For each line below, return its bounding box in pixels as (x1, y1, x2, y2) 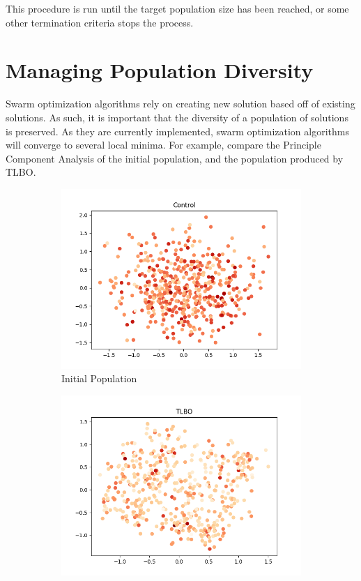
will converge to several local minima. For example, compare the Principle (6, 137, 321, 152)
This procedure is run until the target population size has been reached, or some (6, 1, 349, 15)
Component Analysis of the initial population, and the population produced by (6, 151, 344, 165)
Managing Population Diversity (6, 56, 314, 84)
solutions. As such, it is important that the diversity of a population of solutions (6, 110, 348, 124)
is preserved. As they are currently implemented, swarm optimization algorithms (6, 123, 349, 138)
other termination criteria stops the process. (6, 15, 194, 29)
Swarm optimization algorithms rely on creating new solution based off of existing (6, 96, 355, 111)
